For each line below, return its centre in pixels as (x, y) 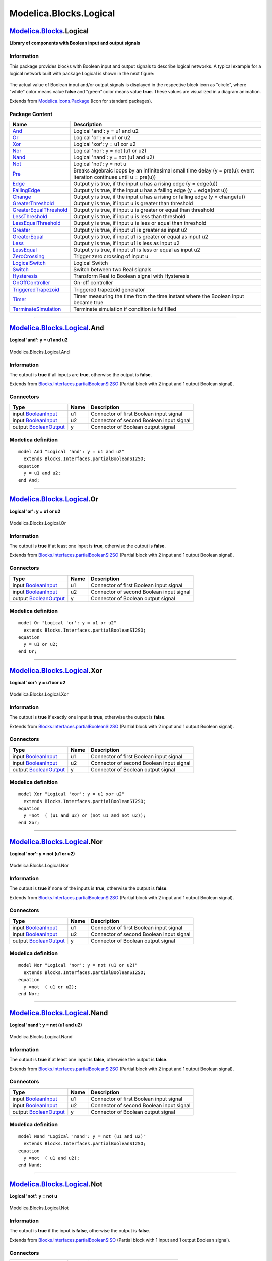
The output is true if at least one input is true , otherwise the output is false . (88, 546)
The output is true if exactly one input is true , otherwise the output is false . (87, 717)
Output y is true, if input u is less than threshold (129, 216)
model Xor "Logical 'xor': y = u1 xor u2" (72, 794)
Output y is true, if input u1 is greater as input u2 (130, 230)
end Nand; (30, 1165)
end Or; (28, 651)
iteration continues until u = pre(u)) (115, 177)
